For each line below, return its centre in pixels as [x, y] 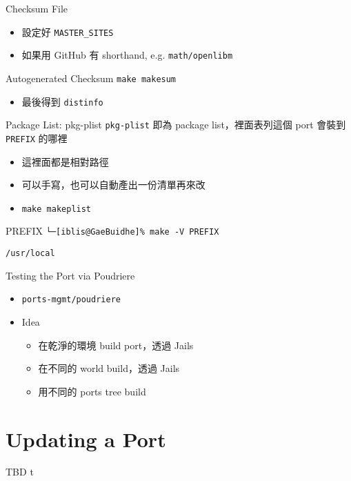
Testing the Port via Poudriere [70, 275]
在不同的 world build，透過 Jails [109, 368]
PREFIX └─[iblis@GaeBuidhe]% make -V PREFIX [112, 231]
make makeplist [57, 209]
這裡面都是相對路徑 [65, 161]
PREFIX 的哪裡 [37, 138]
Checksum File [37, 8]
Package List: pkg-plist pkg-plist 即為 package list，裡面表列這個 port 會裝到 [176, 125]
